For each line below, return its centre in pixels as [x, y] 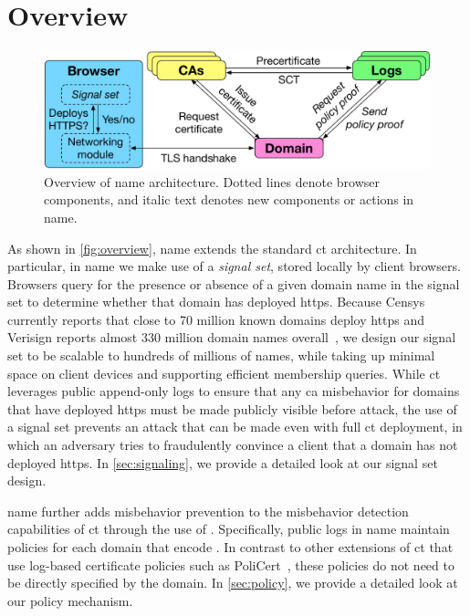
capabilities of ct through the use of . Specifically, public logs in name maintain [229, 529]
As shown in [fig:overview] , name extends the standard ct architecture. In [212, 248]
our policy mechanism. [70, 600]
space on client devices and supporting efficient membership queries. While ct [224, 373]
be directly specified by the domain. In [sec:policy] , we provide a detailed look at [233, 583]
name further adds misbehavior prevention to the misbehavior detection [208, 511]
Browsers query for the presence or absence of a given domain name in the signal [234, 283]
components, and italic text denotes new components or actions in [229, 199]
